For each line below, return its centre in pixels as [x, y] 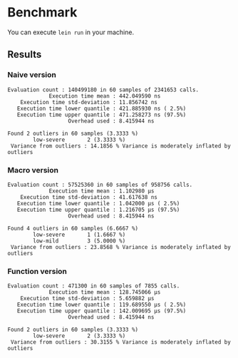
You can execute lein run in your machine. [71, 32]
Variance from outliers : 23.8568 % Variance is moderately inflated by [121, 247]
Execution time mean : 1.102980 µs [102, 191]
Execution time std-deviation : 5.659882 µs [87, 299]
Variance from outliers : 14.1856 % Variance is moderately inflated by [121, 146]
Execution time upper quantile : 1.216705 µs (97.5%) [98, 210]
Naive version [32, 75]
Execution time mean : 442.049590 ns [105, 96]
